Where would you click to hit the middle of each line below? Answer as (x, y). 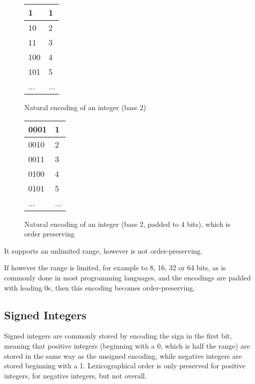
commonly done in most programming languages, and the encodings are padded (127, 277)
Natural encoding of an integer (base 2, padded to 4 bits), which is (127, 224)
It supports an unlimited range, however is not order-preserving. (103, 250)
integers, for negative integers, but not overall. (75, 375)
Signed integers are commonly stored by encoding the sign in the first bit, (118, 336)
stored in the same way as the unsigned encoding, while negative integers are (123, 355)
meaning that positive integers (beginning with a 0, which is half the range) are (127, 345)
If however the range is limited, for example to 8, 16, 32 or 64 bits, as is (115, 268)
